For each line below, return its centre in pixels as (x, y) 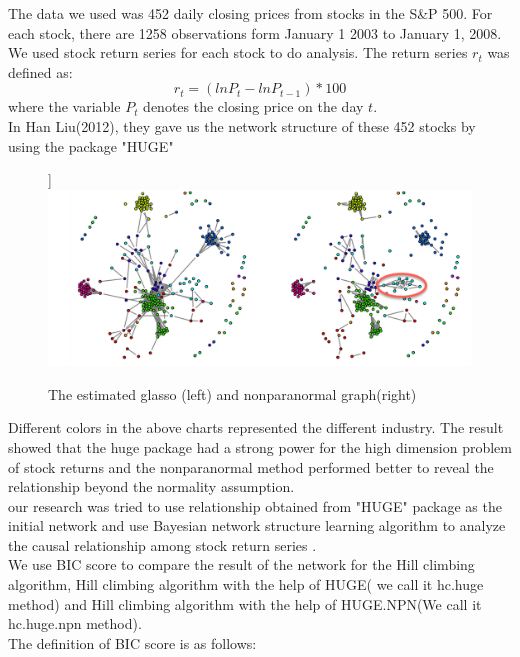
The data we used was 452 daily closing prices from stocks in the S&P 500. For (250, 13)
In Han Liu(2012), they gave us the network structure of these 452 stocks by (242, 125)
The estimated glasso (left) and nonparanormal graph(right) (232, 393)
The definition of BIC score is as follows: (132, 642)
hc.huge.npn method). (75, 623)
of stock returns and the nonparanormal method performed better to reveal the (251, 466)
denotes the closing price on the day (253, 106)
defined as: (40, 71)
